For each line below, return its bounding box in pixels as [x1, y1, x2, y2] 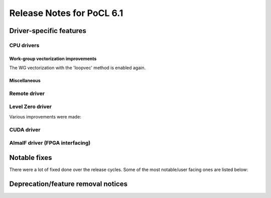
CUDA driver [9, 126, 41, 133]
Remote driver [9, 90, 45, 97]
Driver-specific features [9, 26, 86, 35]
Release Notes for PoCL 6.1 [9, 7, 123, 18]
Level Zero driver [9, 103, 52, 110]
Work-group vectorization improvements [9, 55, 97, 61]
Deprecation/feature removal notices [9, 179, 128, 188]
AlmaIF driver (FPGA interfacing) [9, 139, 91, 146]
